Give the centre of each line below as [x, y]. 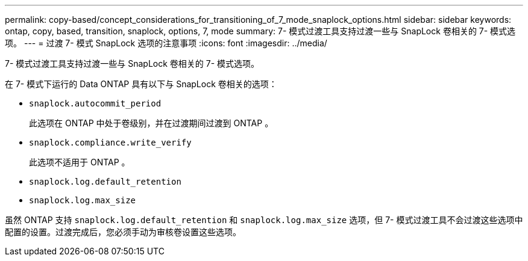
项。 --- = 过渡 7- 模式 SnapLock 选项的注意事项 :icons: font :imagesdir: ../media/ [166, 43]
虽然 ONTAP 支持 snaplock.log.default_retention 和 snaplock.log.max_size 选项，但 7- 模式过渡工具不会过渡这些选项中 [264, 220]
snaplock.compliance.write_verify [110, 143]
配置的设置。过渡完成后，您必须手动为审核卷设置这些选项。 [123, 232]
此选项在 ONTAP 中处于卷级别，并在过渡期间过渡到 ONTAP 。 [151, 123]
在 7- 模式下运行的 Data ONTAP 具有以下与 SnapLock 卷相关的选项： [141, 84]
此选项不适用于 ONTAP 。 [80, 162]
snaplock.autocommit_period [95, 103]
